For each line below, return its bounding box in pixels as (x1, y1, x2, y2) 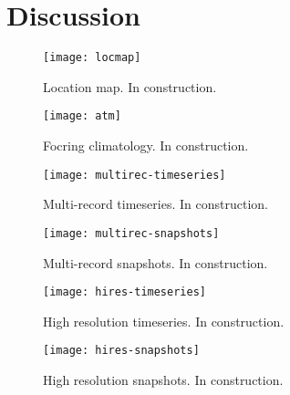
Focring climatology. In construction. (43, 136, 249, 155)
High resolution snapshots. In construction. (43, 370, 284, 390)
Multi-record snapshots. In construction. (43, 253, 268, 272)
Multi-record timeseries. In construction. (43, 194, 268, 213)
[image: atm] (43, 109, 121, 123)
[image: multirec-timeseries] (43, 168, 226, 182)
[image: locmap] (43, 51, 141, 65)
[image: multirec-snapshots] (43, 226, 220, 240)
